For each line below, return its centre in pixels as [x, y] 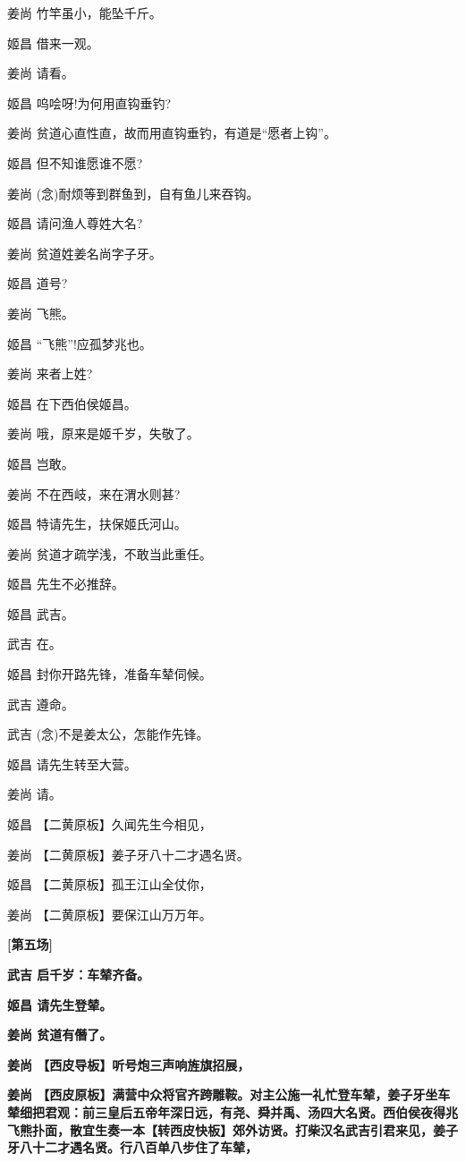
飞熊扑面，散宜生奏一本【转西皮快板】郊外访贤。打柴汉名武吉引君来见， [220, 1129]
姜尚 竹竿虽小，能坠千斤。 [85, 13]
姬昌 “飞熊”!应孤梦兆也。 [80, 343]
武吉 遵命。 [41, 704]
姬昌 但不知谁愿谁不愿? [75, 162]
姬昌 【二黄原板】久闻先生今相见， [110, 824]
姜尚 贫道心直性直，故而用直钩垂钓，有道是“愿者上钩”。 [172, 133]
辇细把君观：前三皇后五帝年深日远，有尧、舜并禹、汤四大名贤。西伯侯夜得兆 [233, 1111]
